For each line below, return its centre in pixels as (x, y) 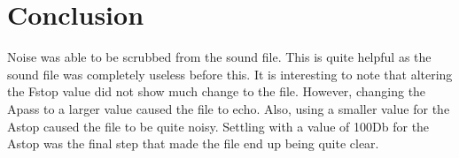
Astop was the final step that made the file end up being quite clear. (193, 143)
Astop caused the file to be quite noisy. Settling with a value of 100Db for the (218, 126)
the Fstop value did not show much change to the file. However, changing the (217, 91)
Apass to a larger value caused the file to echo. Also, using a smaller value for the (229, 108)
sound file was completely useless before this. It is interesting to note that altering (230, 74)
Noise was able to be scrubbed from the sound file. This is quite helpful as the (219, 57)
